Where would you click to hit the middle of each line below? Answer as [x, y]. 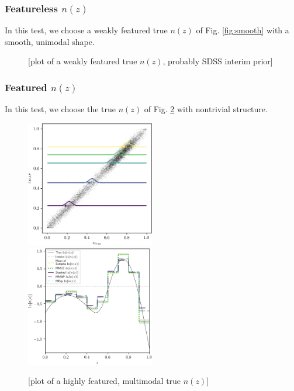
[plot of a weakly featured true [83, 61]
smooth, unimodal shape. [50, 41]
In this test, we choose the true [60, 109]
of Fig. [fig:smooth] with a [243, 30]
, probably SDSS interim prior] [218, 61]
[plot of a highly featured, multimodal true [105, 381]
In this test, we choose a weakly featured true [86, 30]
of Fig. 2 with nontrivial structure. [206, 109]
